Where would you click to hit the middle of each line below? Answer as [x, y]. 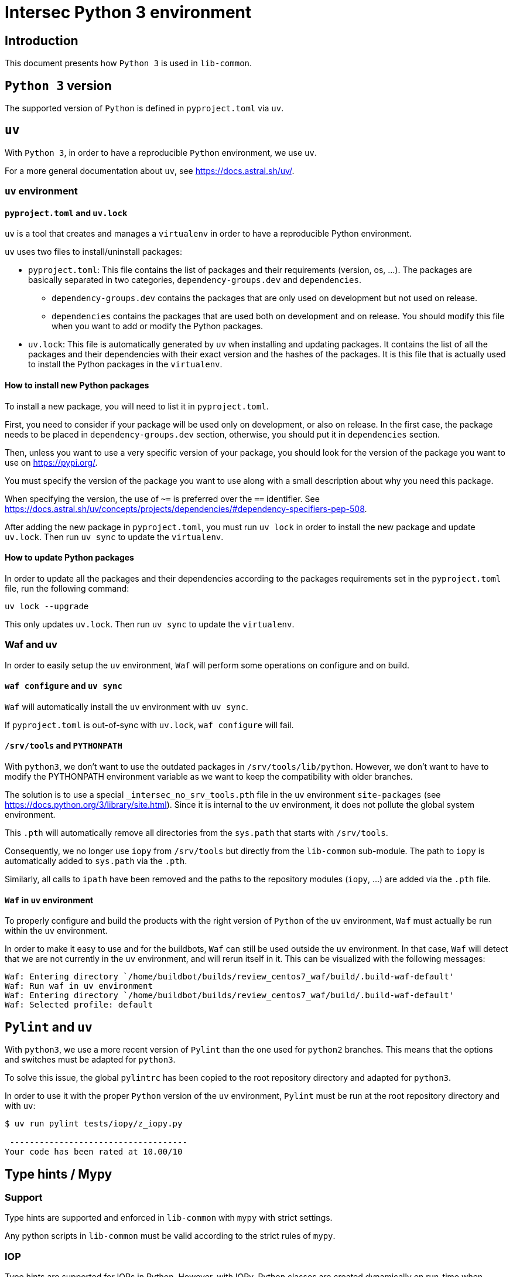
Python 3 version [58, 86]
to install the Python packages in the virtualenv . [125, 364]
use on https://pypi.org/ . [51, 462]
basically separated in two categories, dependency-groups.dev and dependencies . [195, 280]
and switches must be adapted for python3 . [90, 1060]
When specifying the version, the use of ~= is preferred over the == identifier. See [162, 498]
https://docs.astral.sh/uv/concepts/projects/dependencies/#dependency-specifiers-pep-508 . [186, 508]
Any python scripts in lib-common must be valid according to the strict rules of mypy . [170, 1236]
